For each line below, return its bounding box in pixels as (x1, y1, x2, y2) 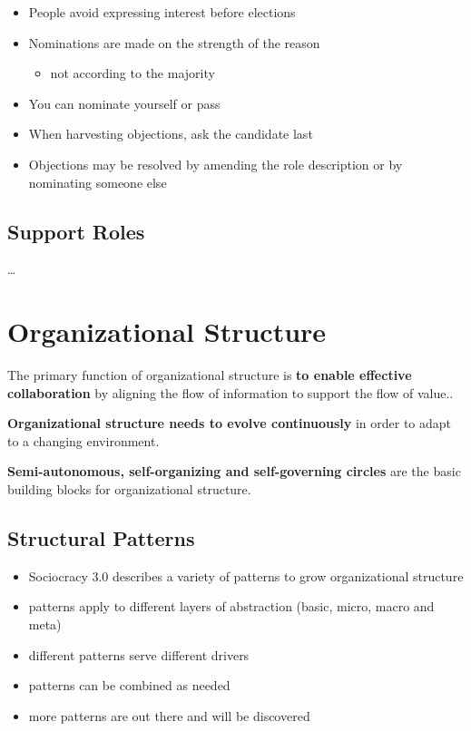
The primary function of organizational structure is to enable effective (7, 365, 412, 385)
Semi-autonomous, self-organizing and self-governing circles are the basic (7, 462, 461, 481)
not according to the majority (50, 63, 215, 83)
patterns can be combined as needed (28, 676, 231, 695)
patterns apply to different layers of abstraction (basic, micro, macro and (28, 597, 435, 616)
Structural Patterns (7, 524, 195, 552)
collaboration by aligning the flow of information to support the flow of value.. (7, 383, 454, 402)
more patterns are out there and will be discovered (28, 706, 310, 725)
